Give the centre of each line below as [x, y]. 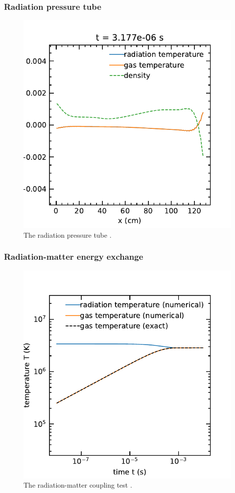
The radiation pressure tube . [68, 234]
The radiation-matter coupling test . [78, 485]
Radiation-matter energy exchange [74, 257]
